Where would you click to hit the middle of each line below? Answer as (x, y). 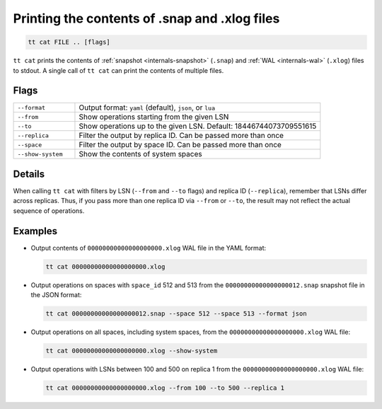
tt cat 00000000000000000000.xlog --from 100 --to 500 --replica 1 (165, 388)
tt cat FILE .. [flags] (69, 42)
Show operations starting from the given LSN (154, 117)
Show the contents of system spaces (140, 154)
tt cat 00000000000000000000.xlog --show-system (132, 351)
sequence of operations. (49, 211)
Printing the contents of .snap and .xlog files (146, 18)
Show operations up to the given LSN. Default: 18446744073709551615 (198, 126)
